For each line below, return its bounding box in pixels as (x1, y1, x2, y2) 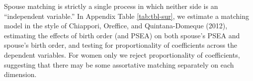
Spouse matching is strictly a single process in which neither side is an (4, 1, 218, 11)
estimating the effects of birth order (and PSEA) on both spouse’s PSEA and (4, 30, 240, 40)
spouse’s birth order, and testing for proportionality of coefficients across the (4, 40, 238, 50)
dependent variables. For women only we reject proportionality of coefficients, (4, 49, 240, 60)
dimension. (4, 69, 37, 80)
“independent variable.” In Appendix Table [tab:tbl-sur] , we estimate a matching (4, 10, 249, 21)
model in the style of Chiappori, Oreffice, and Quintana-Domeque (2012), (4, 20, 228, 31)
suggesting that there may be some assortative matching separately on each (4, 59, 234, 70)
